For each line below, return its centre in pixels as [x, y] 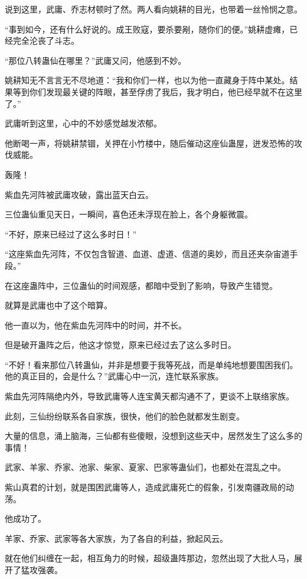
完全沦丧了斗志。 [46, 40]
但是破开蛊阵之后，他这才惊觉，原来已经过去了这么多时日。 [120, 345]
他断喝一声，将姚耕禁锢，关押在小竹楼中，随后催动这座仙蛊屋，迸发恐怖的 [149, 143]
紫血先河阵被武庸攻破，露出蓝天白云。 [79, 194]
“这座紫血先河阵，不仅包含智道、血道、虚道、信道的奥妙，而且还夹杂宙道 [147, 254]
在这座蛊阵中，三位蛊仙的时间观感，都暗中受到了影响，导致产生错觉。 [141, 285]
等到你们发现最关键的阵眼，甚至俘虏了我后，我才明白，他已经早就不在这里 [157, 91]
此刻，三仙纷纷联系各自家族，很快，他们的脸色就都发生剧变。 [125, 416]
